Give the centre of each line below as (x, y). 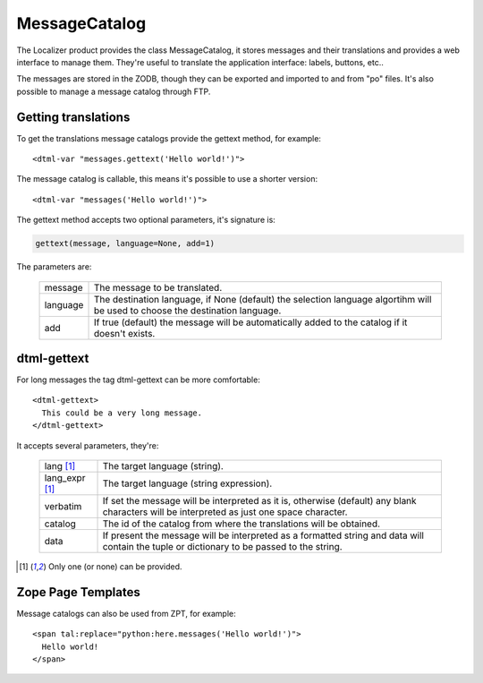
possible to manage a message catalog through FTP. (114, 91)
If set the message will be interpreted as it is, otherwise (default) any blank (259, 501)
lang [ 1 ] (60, 466)
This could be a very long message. (122, 413)
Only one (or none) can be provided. (115, 567)
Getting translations (73, 117)
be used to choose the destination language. (187, 311)
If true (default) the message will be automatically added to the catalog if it (250, 322)
